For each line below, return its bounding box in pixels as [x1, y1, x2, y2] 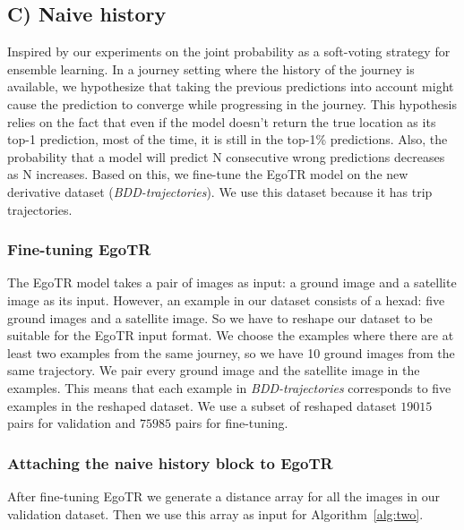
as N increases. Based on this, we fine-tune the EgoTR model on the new [7, 165, 408, 184]
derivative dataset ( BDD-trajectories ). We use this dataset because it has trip [7, 182, 433, 201]
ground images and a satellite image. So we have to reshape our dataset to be [7, 308, 433, 327]
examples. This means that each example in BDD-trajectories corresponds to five [7, 378, 451, 397]
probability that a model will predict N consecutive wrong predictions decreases [7, 147, 445, 166]
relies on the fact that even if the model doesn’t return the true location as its [7, 112, 436, 131]
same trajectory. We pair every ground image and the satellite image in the [7, 361, 420, 380]
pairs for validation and [7, 414, 136, 432]
